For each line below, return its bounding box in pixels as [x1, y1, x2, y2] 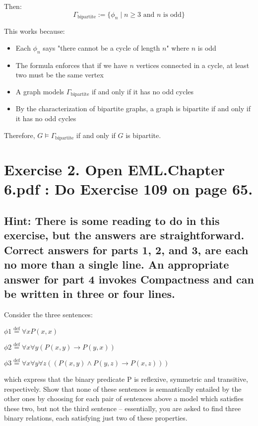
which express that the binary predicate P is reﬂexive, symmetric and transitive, [4, 374, 248, 384]
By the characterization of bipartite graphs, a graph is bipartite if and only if [15, 103, 251, 114]
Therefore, [4, 130, 35, 140]
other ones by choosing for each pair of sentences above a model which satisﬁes [4, 393, 244, 404]
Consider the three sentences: [4, 309, 93, 319]
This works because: [4, 26, 65, 36]
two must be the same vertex [15, 70, 104, 80]
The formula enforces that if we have [15, 60, 128, 70]
